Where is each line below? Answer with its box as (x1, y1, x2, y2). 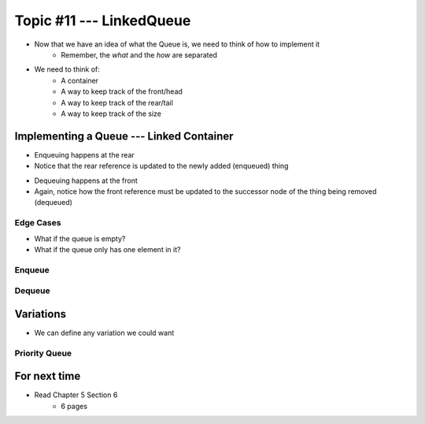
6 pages (61, 401, 88, 411)
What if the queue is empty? (34, 233, 126, 244)
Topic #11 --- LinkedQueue (14, 12, 191, 29)
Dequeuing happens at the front (34, 176, 138, 185)
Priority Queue (14, 348, 72, 359)
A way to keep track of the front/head (61, 87, 183, 96)
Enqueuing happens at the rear (34, 150, 135, 159)
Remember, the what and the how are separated (61, 50, 218, 59)
